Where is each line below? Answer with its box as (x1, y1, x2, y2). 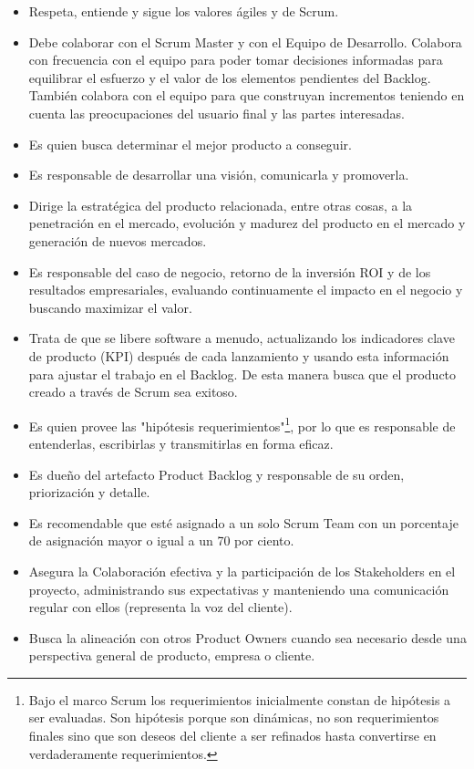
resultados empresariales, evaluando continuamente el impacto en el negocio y (28, 280, 463, 299)
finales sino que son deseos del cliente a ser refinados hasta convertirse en (28, 726, 437, 745)
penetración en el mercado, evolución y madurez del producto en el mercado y (28, 213, 466, 233)
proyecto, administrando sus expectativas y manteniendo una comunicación (28, 579, 449, 598)
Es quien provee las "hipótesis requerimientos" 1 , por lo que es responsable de (28, 413, 456, 435)
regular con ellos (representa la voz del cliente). (28, 598, 293, 617)
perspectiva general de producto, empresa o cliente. (28, 646, 315, 665)
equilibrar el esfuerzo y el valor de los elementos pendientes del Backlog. (28, 68, 431, 87)
